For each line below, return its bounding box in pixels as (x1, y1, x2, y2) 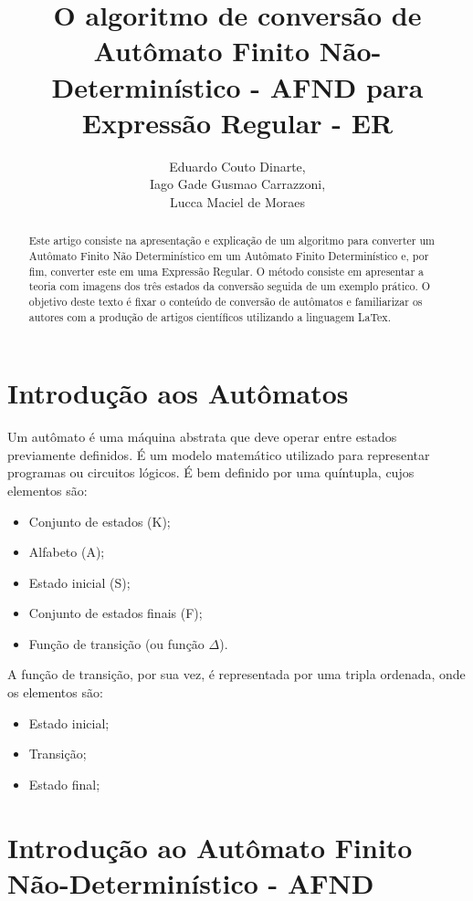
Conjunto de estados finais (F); (28, 603, 203, 623)
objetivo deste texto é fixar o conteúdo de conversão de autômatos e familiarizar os (28, 293, 423, 309)
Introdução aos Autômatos (7, 374, 349, 412)
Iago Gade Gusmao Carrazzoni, (149, 174, 326, 194)
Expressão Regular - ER (81, 103, 394, 141)
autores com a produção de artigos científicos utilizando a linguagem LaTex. (28, 309, 391, 324)
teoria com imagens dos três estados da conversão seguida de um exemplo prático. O (28, 278, 430, 294)
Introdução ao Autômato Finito (7, 828, 413, 865)
